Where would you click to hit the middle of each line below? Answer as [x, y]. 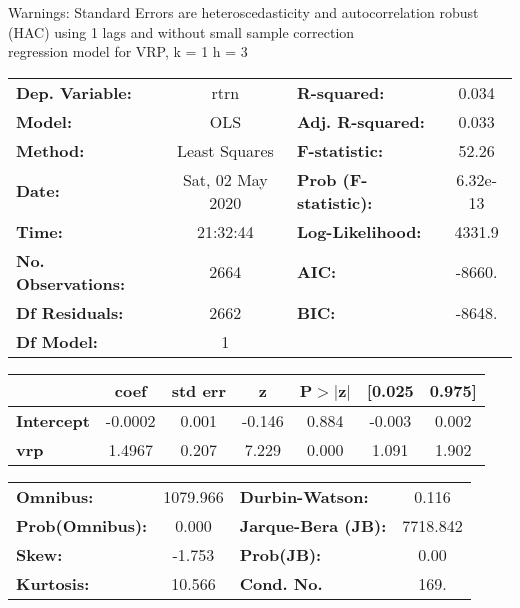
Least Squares [225, 150]
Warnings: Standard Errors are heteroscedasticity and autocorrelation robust [243, 12]
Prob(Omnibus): [82, 525]
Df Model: [57, 341]
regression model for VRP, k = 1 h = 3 [128, 51]
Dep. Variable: [74, 92]
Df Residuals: [70, 312]
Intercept [53, 420]
